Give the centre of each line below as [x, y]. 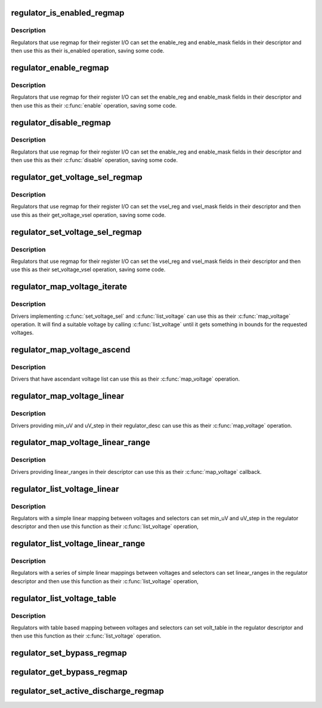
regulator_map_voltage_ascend [71, 350]
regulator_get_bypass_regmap [69, 672]
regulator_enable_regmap [60, 68]
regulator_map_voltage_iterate [69, 287]
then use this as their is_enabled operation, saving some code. [88, 51]
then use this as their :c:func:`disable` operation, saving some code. [95, 160]
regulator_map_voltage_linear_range [80, 442]
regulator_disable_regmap [61, 122]
